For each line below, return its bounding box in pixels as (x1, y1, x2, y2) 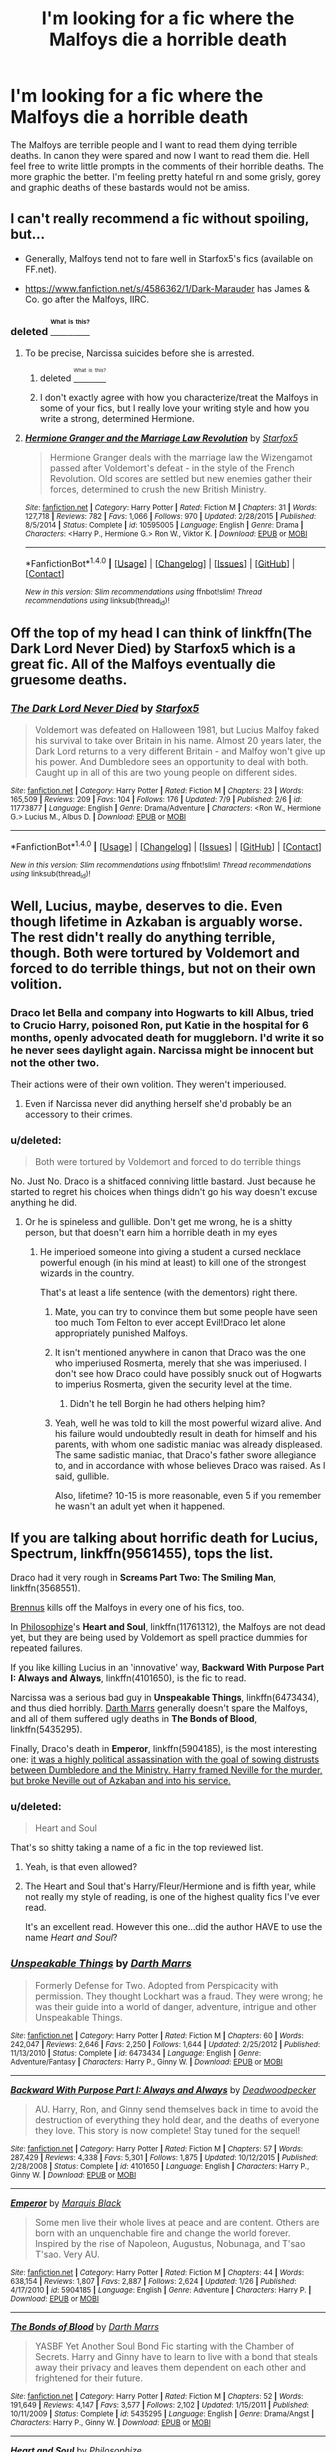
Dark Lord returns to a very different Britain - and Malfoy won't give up (34, 745, 326, 757)
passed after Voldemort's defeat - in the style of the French (49, 462, 295, 474)
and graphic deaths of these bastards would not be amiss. (10, 181, 250, 193)
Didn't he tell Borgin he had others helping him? (69, 1398, 266, 1410)
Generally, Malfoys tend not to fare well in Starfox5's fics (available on (24, 252, 314, 264)
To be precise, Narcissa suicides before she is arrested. (24, 347, 255, 359)
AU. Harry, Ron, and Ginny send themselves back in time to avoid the (34, 2103, 319, 2115)
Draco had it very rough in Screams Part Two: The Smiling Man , (10, 1572, 277, 1584)
